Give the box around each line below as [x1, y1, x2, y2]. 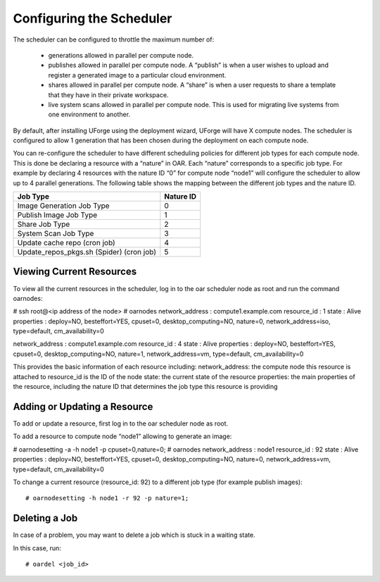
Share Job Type [17, 219, 70, 229]
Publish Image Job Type [17, 210, 98, 220]
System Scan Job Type [17, 229, 94, 239]
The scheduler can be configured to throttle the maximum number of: [13, 35, 215, 44]
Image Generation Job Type [17, 201, 110, 211]
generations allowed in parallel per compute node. [48, 51, 194, 59]
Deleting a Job [13, 512, 78, 524]
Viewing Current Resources [13, 266, 137, 278]
